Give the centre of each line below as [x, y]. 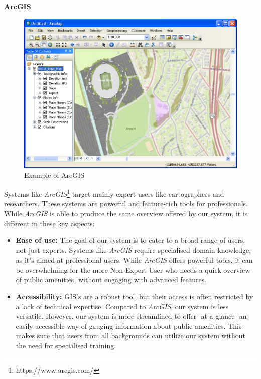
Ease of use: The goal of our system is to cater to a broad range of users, [130, 240]
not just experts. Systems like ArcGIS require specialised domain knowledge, [134, 250]
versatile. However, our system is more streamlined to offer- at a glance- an [131, 316]
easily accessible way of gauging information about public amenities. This [129, 326]
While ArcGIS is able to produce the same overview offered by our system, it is [126, 213]
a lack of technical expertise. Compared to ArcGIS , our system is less [122, 306]
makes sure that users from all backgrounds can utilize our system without [131, 336]
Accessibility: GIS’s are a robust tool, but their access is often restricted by [135, 296]
